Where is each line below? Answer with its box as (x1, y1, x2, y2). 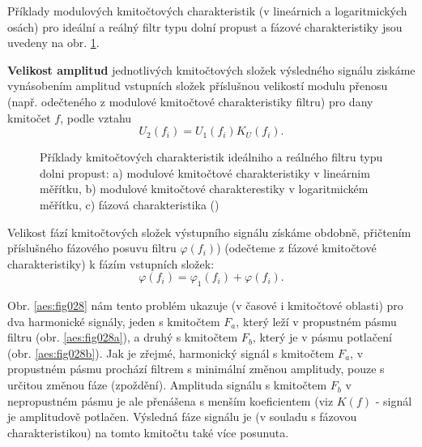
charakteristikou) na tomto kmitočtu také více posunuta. (7, 423, 289, 441)
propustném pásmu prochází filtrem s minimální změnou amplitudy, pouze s (7, 360, 385, 377)
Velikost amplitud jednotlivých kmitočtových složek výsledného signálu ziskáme (7, 61, 416, 78)
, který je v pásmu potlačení (252, 329, 392, 346)
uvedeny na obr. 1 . (7, 34, 100, 51)
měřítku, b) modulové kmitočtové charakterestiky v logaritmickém (40, 180, 369, 197)
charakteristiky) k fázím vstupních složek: (7, 255, 215, 272)
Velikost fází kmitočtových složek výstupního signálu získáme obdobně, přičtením (7, 223, 411, 240)
